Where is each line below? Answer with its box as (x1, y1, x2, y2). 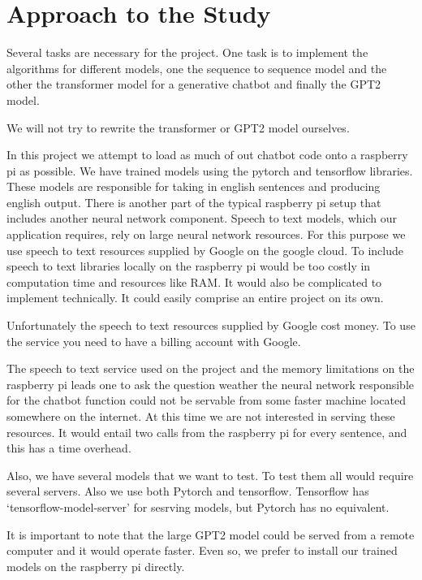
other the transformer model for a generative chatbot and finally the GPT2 (6, 76, 381, 93)
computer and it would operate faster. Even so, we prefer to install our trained (6, 542, 398, 559)
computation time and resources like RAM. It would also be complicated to (6, 273, 382, 290)
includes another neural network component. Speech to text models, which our (6, 210, 397, 227)
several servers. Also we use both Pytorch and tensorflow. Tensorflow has (6, 483, 369, 500)
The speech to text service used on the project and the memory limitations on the (6, 360, 415, 377)
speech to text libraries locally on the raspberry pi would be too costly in (6, 258, 371, 275)
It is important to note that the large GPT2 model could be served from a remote (6, 526, 415, 543)
